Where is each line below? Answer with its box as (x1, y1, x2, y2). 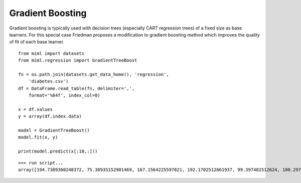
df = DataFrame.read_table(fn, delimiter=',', (18, 85, 135, 91)
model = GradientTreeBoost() (18, 127, 90, 133)
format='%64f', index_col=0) (28, 92, 100, 98)
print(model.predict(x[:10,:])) (18, 148, 98, 154)
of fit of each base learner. (9, 39, 65, 45)
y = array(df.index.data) (18, 113, 82, 119)
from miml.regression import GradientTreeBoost (18, 57, 137, 63)
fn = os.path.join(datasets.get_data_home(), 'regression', (18, 71, 169, 77)
